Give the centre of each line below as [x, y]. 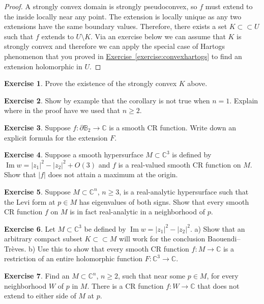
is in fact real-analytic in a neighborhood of [137, 212]
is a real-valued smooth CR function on [180, 164]
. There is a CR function [125, 285]
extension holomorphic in [43, 66]
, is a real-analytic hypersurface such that [184, 191]
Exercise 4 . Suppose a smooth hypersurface [74, 155]
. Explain [244, 100]
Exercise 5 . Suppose [37, 191]
